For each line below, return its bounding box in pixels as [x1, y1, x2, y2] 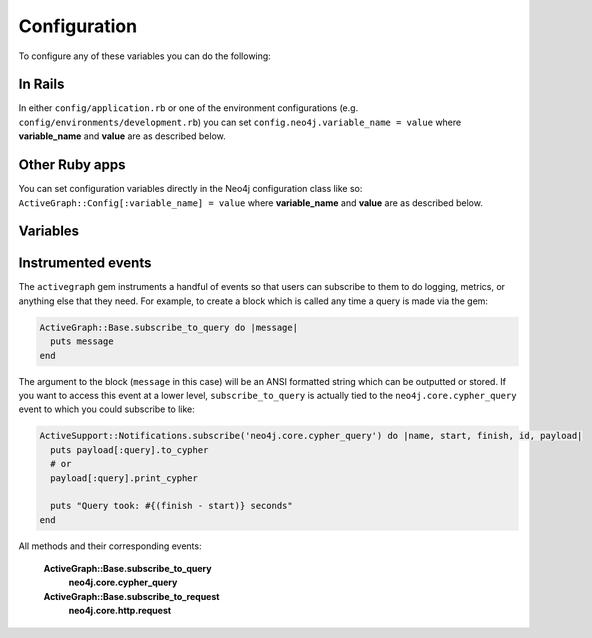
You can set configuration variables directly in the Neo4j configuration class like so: [18, 183, 363, 195]
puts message [50, 336, 114, 347]
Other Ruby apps [18, 156, 126, 174]
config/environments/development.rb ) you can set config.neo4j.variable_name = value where [18, 116, 462, 128]
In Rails [18, 76, 65, 93]
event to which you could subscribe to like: [18, 403, 195, 415]
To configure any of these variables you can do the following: [18, 50, 272, 62]
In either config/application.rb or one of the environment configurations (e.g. [18, 102, 359, 114]
